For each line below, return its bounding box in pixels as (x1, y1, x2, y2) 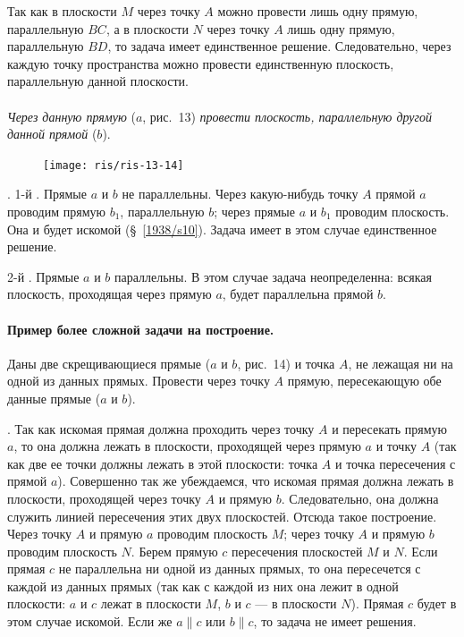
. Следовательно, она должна (281, 488, 439, 507)
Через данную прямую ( (7, 106, 136, 125)
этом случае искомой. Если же (7, 612, 173, 631)
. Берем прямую (131, 541, 218, 560)
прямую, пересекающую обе (287, 371, 442, 390)
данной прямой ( (7, 124, 97, 143)
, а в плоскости (105, 19, 189, 38)
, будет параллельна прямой (222, 285, 374, 303)
